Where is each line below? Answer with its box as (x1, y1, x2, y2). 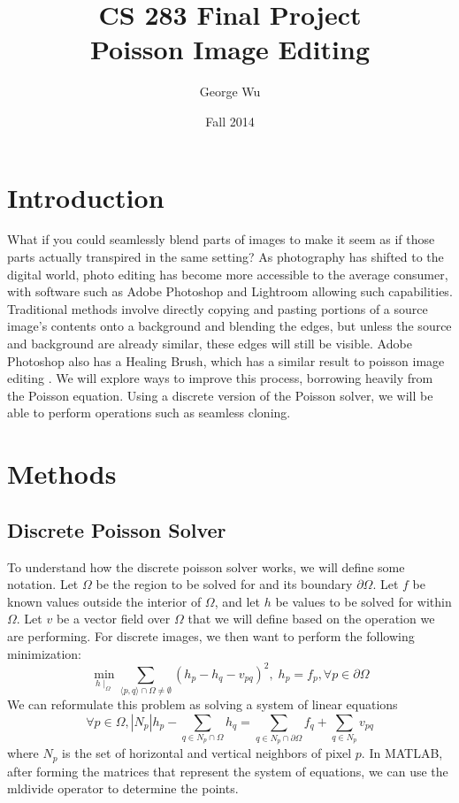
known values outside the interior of (7, 592, 202, 610)
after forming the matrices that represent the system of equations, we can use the (7, 761, 448, 780)
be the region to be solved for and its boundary (96, 575, 353, 593)
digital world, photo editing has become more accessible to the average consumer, (7, 264, 448, 283)
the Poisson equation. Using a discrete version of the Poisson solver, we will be (7, 386, 433, 404)
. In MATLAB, (361, 744, 443, 762)
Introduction (7, 179, 164, 215)
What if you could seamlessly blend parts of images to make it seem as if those (7, 230, 435, 249)
